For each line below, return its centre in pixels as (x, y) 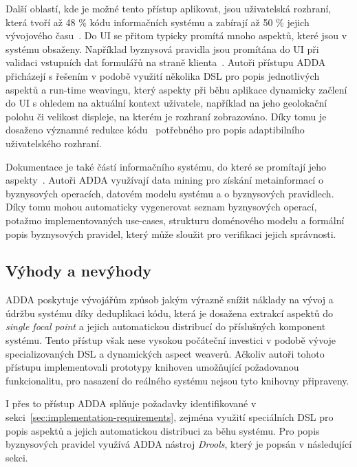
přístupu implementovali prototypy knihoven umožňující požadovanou (152, 367)
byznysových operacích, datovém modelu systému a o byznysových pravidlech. (170, 193)
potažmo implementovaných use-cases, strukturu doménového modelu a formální (175, 220)
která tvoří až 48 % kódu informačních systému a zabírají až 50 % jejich (158, 22)
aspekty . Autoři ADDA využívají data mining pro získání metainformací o (164, 180)
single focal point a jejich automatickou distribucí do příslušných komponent (166, 326)
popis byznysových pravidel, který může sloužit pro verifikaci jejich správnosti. (171, 233)
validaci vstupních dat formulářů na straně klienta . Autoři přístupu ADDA (166, 62)
